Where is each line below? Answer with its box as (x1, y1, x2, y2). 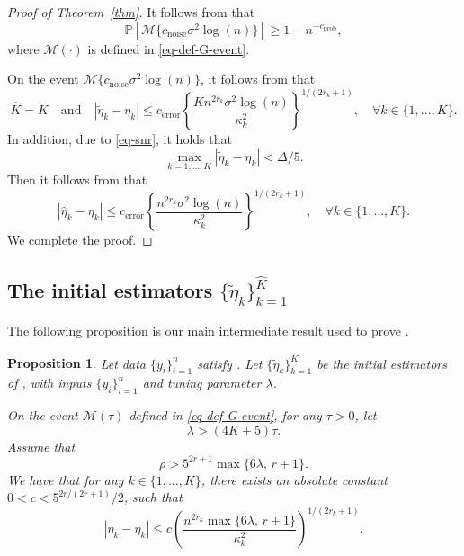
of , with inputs (7, 373, 92, 392)
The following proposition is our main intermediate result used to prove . (7, 320, 409, 339)
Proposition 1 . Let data (7, 354, 146, 372)
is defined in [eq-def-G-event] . (87, 39, 250, 58)
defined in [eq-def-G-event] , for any (129, 406, 322, 425)
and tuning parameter (142, 373, 262, 392)
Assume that (7, 436, 76, 455)
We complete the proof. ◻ (7, 230, 153, 249)
